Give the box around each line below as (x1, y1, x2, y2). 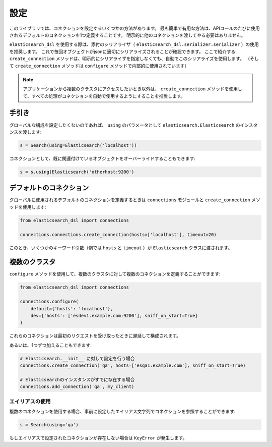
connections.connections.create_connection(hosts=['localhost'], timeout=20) (20, 232, 217, 237)
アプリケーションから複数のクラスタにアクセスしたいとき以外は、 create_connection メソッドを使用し (23, 86, 242, 92)
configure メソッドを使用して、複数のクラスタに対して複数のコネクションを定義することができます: (9, 271, 221, 277)
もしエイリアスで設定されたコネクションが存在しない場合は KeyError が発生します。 (9, 435, 187, 441)
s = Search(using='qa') (20, 422, 79, 428)
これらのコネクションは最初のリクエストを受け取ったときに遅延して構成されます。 (9, 333, 181, 339)
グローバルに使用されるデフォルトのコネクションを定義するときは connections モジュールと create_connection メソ (9, 197, 260, 203)
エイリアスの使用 (9, 398, 51, 405)
